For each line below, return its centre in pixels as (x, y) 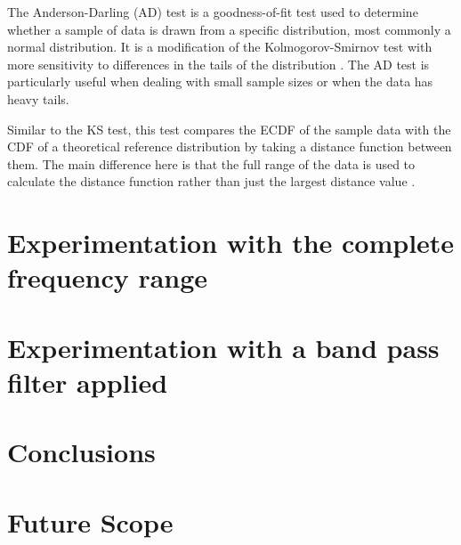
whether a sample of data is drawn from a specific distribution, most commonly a (229, 29)
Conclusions (81, 452)
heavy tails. (38, 98)
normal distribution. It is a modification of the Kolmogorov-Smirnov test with (220, 47)
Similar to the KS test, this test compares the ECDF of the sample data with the (229, 129)
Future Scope (90, 521)
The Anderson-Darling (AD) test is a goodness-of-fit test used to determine (213, 12)
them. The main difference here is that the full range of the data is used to (211, 163)
